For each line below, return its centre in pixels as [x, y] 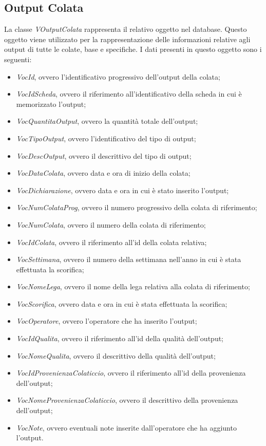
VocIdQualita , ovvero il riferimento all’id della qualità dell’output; [120, 338]
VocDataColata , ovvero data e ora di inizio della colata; [103, 173]
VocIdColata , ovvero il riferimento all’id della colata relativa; [111, 242]
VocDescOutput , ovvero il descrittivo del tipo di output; [104, 155]
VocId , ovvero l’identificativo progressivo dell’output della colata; [118, 76]
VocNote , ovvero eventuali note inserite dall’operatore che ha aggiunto [126, 427]
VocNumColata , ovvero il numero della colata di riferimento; [111, 224]
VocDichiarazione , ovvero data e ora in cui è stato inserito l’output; [122, 190]
